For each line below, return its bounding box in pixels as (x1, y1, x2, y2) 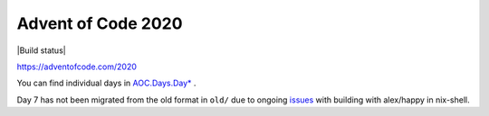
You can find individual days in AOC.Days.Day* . (16, 77, 197, 89)
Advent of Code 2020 (16, 13, 183, 33)
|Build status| (16, 45, 67, 56)
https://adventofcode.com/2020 (16, 61, 138, 72)
